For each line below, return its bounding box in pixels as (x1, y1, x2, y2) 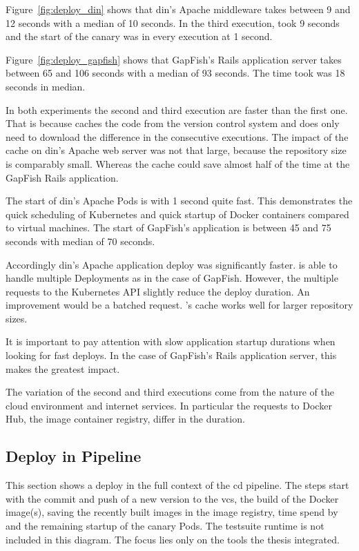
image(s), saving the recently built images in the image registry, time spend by (6, 505, 338, 519)
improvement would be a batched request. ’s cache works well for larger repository (6, 298, 353, 312)
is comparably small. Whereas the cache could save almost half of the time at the (6, 156, 350, 171)
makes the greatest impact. (6, 361, 120, 376)
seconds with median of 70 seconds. (6, 233, 155, 248)
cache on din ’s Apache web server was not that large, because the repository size (6, 143, 347, 157)
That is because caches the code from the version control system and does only (6, 116, 340, 130)
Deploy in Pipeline (6, 445, 142, 467)
